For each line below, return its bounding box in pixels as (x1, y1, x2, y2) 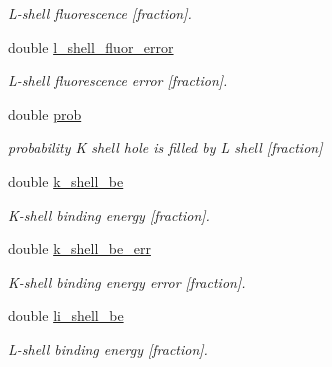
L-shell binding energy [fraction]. (8, 338, 208, 359)
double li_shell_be (8, 305, 124, 326)
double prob (8, 103, 82, 124)
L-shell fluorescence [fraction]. (8, 3, 192, 23)
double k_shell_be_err (8, 238, 151, 259)
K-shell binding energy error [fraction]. (8, 271, 246, 292)
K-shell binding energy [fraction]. (8, 204, 210, 225)
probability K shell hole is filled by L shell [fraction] (8, 137, 323, 158)
